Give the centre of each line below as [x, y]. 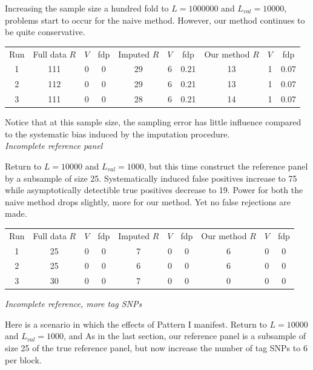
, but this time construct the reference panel [226, 166]
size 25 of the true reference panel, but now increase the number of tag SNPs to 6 [156, 348]
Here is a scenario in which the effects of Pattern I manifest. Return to [136, 324]
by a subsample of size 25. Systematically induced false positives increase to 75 [151, 178]
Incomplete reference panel [54, 146]
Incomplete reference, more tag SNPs [74, 304]
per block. [23, 359]
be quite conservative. [45, 32]
